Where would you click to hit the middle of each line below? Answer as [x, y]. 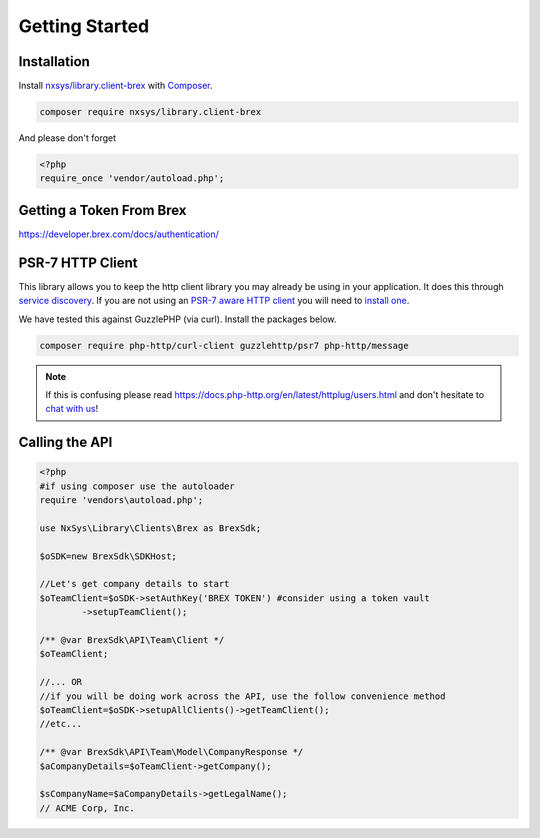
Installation [54, 61]
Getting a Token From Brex [102, 210]
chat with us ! [72, 409]
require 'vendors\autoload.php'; [121, 500]
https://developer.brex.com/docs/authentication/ [119, 234]
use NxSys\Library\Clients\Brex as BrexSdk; [150, 528]
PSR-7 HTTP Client [78, 262]
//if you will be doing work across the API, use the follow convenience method [242, 696]
